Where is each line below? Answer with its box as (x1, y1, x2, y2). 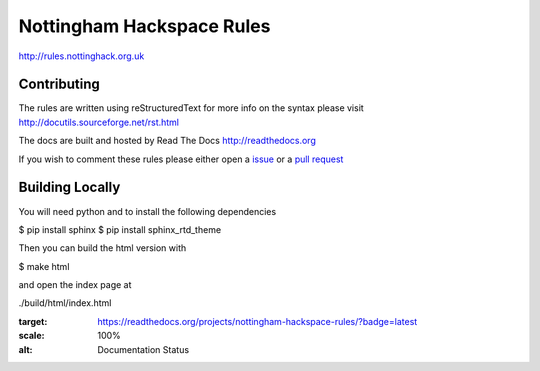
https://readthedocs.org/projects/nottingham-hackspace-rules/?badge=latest (97, 315, 418, 327)
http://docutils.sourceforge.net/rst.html (18, 116, 180, 128)
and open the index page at (18, 279, 132, 291)
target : (18, 315, 48, 327)
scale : (18, 330, 45, 342)
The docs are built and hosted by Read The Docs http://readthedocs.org (18, 135, 317, 147)
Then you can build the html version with (18, 242, 187, 254)
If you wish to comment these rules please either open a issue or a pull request (18, 153, 344, 165)
